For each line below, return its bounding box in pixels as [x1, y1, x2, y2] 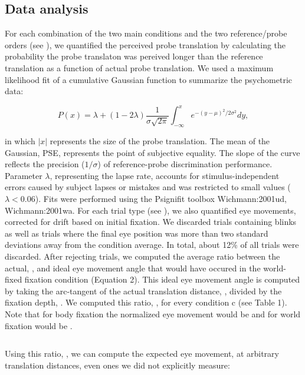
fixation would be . [5, 319, 73, 331]
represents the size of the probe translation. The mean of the [50, 135, 270, 147]
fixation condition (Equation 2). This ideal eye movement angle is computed [24, 273, 300, 286]
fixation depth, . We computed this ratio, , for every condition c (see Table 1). [5, 296, 287, 308]
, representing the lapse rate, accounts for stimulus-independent [50, 169, 280, 181]
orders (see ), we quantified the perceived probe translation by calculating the [5, 38, 286, 51]
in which [5, 135, 35, 147]
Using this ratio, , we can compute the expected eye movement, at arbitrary [5, 347, 279, 360]
